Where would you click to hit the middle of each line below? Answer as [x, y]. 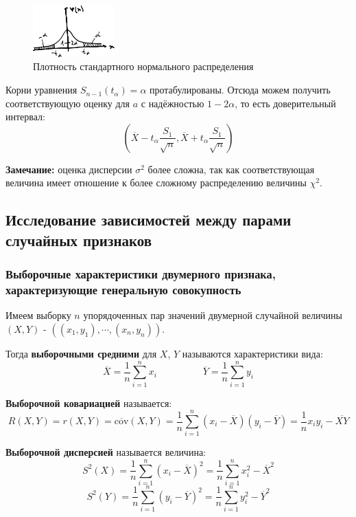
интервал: [25, 117]
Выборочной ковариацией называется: [89, 403]
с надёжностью [173, 103]
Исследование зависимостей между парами [149, 220]
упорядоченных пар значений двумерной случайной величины [213, 315]
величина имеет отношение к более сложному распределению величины [156, 183]
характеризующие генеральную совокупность [123, 290]
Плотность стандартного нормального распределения [143, 66]
